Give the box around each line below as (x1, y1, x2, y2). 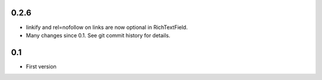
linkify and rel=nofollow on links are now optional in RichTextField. (26, 24, 188, 31)
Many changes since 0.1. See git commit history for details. (26, 31, 171, 39)
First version (26, 63, 57, 70)
